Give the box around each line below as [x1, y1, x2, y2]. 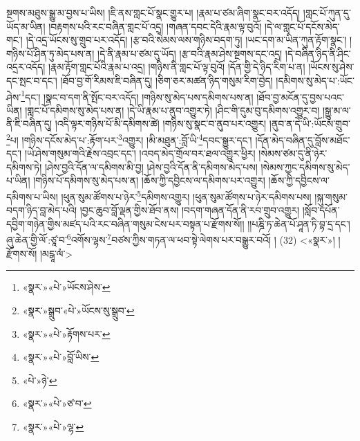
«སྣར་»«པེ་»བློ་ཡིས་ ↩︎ [22, 350, 100, 364]
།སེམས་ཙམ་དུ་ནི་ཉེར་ [258, 146, 328, 161]
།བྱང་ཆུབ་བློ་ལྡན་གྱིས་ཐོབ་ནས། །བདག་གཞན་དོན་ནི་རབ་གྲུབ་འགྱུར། [79, 203, 300, 217]
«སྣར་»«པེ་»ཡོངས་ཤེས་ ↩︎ [22, 280, 111, 294]
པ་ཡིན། [6, 173, 30, 188]
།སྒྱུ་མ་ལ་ [322, 102, 351, 117]
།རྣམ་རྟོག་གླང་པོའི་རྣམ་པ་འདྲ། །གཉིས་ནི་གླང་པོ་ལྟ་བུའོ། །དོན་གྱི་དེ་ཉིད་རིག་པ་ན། [48, 60, 305, 74]
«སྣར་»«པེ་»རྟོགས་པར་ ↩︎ [22, 326, 111, 341]
